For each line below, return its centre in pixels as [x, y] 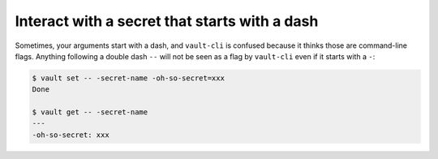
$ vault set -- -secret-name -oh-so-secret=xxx [128, 78]
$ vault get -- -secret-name [90, 112]
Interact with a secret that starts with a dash [167, 21]
